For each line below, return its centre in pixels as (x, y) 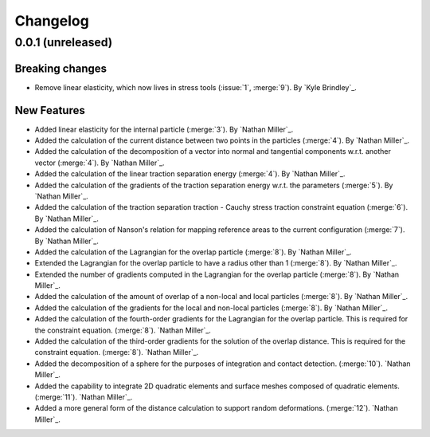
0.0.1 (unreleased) (64, 42)
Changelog (52, 21)
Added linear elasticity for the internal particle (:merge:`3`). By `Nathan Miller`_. (164, 129)
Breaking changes (61, 68)
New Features (50, 110)
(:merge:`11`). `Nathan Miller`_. (84, 397)
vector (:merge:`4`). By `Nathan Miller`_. (100, 163)
